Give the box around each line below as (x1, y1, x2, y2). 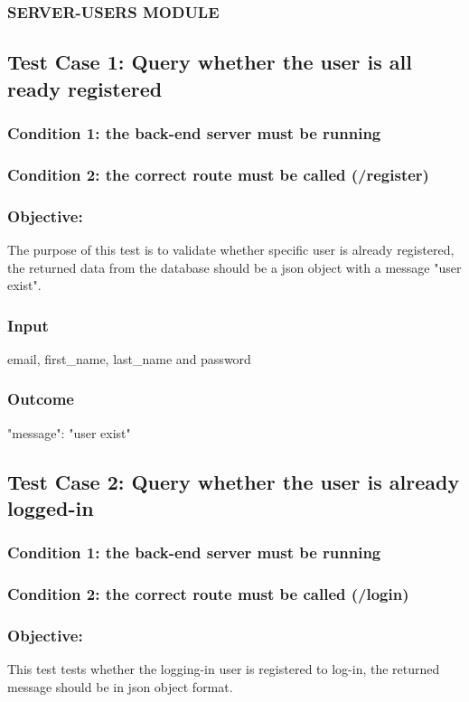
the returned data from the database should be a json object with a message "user (7, 257, 462, 276)
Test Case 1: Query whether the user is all (7, 48, 412, 76)
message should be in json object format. (7, 678, 233, 696)
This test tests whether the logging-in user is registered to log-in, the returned (7, 660, 440, 679)
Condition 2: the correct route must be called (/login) (7, 583, 409, 605)
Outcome (7, 388, 74, 410)
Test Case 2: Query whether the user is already (7, 467, 460, 495)
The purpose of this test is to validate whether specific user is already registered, (7, 239, 455, 258)
